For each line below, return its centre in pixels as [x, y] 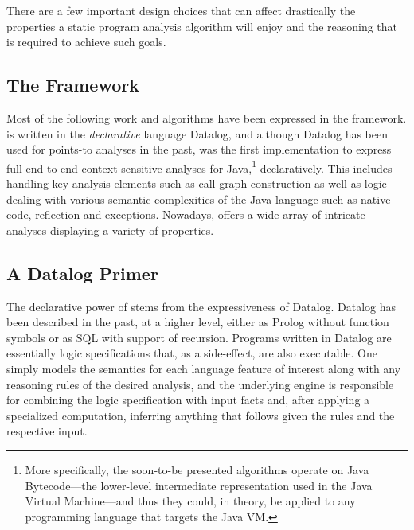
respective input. [47, 431]
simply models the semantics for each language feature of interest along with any [204, 368]
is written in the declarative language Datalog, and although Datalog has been [197, 133]
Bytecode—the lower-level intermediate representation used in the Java [199, 485]
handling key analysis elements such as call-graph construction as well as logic [197, 183]
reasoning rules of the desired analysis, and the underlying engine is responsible [200, 384]
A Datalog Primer [82, 273]
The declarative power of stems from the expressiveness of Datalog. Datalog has [201, 306]
